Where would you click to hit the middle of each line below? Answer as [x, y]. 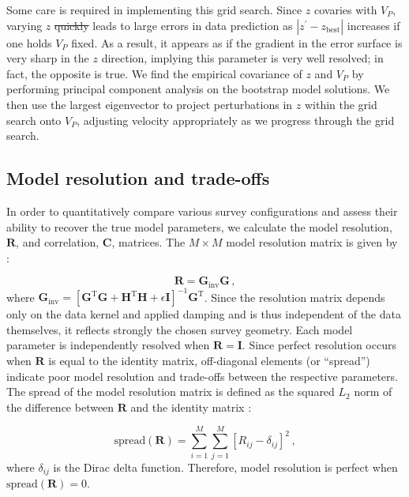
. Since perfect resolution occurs [319, 345]
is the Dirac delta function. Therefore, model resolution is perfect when [225, 467]
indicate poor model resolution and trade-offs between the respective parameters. [202, 376]
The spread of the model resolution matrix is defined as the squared [171, 392]
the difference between [60, 407]
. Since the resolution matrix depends [295, 297]
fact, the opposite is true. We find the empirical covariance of [154, 73]
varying [24, 25]
